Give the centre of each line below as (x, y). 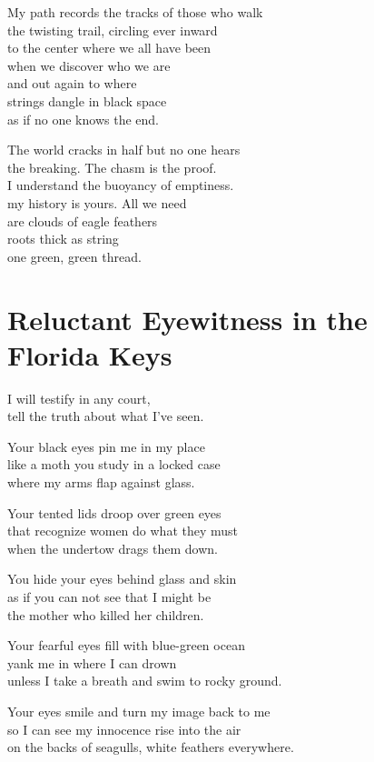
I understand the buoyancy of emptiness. (121, 185)
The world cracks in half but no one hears (124, 150)
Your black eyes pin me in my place (106, 446)
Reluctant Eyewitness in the (187, 319)
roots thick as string (63, 239)
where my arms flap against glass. (101, 482)
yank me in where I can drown (92, 662)
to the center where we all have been (109, 48)
